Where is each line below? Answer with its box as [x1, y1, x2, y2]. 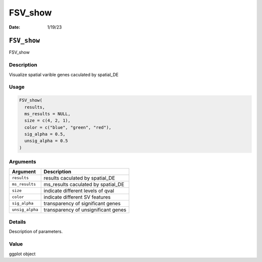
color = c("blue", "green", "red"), [24, 124, 112, 130]
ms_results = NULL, [24, 111, 71, 116]
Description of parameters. [9, 229, 63, 234]
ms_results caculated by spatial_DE [44, 181, 125, 187]
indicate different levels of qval [44, 187, 114, 194]
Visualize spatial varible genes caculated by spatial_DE [9, 72, 119, 77]
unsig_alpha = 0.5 [24, 138, 68, 144]
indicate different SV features [44, 194, 111, 200]
